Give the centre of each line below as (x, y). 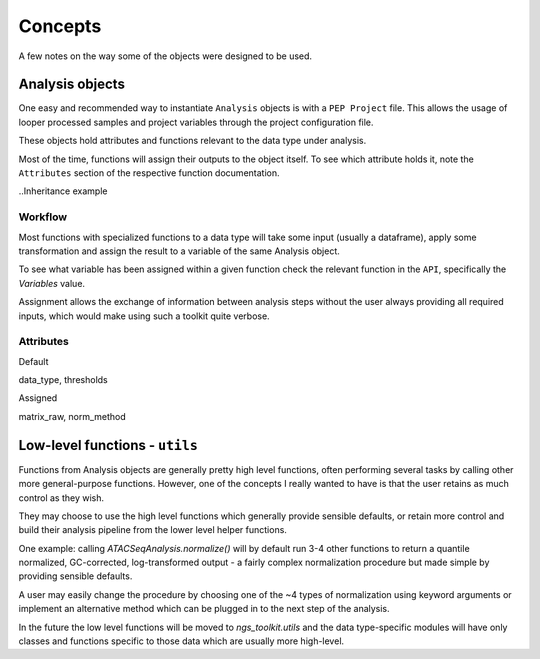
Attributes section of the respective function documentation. (149, 173)
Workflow (43, 217)
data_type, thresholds (63, 380)
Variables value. (51, 283)
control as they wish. (61, 497)
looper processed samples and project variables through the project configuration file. (196, 122)
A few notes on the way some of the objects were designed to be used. (165, 56)
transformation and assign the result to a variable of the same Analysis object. (179, 251)
